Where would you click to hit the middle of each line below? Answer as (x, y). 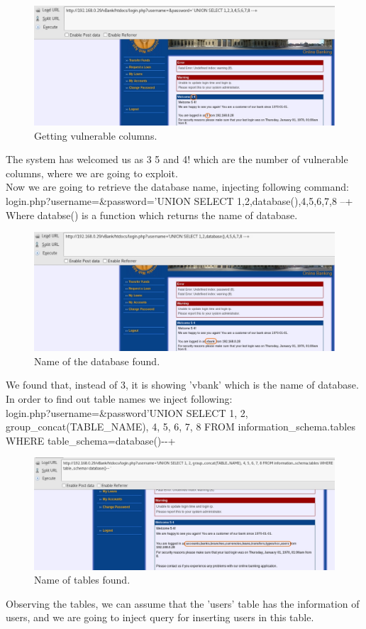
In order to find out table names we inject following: (119, 398)
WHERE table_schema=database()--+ (91, 440)
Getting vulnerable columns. (96, 135)
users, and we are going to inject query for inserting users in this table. (160, 617)
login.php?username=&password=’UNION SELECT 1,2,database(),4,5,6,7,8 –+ (179, 200)
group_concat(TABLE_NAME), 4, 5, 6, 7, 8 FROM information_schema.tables (181, 427)
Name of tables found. (82, 580)
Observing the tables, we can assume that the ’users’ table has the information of (183, 603)
